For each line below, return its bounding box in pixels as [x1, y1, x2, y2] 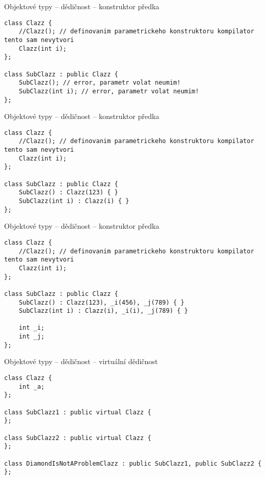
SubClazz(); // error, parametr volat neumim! [18, 79, 181, 87]
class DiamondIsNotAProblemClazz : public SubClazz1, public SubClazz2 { [4, 460, 262, 467]
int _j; [18, 333, 45, 341]
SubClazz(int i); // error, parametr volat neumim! [18, 87, 199, 95]
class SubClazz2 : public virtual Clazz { [4, 434, 152, 442]
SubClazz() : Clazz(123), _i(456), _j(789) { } [18, 298, 184, 306]
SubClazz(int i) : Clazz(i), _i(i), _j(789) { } [18, 307, 188, 315]
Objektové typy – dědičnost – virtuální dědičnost [4, 356, 158, 367]
